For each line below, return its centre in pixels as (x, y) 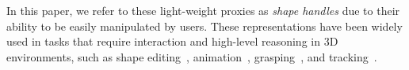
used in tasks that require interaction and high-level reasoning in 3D (172, 41)
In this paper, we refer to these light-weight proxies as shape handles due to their (203, 10)
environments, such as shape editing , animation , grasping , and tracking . (192, 56)
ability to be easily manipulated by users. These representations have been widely (204, 26)
